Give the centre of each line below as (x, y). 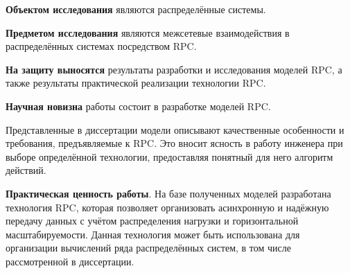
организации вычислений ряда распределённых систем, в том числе (148, 248)
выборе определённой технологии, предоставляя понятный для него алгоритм (169, 156)
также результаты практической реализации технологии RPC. (136, 83)
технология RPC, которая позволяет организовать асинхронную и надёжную (167, 207)
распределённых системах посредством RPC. (101, 46)
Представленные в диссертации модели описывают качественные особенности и (175, 129)
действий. (26, 170)
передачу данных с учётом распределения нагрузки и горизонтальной (152, 221)
